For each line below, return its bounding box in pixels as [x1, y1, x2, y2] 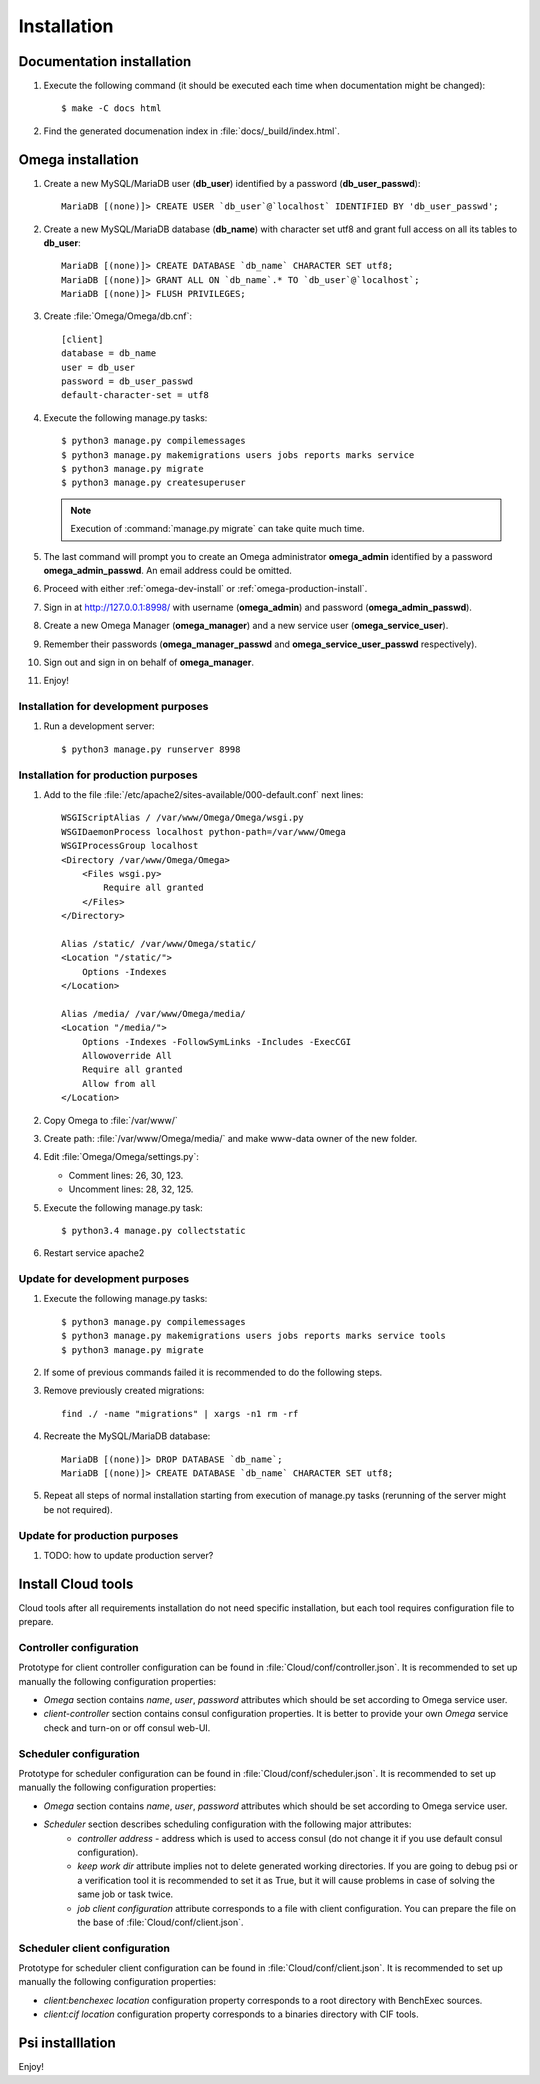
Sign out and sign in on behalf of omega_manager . [43, 656, 255, 668]
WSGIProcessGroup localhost [61, 840, 199, 852]
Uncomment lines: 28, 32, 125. [68, 1183, 194, 1195]
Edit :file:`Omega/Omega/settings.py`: [43, 1151, 199, 1163]
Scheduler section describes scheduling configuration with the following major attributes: [43, 1818, 412, 1830]
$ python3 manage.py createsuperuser [61, 477, 247, 489]
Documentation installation [18, 53, 192, 70]
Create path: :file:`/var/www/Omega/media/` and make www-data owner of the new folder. [43, 1132, 418, 1144]
